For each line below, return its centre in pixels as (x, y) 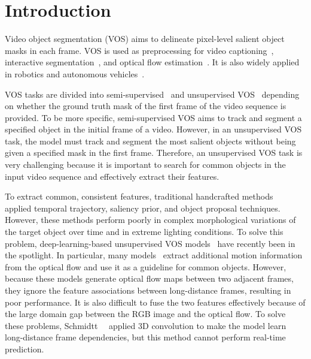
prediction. (25, 349)
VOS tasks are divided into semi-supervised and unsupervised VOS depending (152, 94)
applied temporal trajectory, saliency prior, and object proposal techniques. (143, 208)
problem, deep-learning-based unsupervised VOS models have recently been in (150, 243)
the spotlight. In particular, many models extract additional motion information (154, 255)
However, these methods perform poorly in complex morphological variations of (150, 220)
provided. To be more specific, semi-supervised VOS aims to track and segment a (153, 117)
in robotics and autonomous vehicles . (75, 73)
